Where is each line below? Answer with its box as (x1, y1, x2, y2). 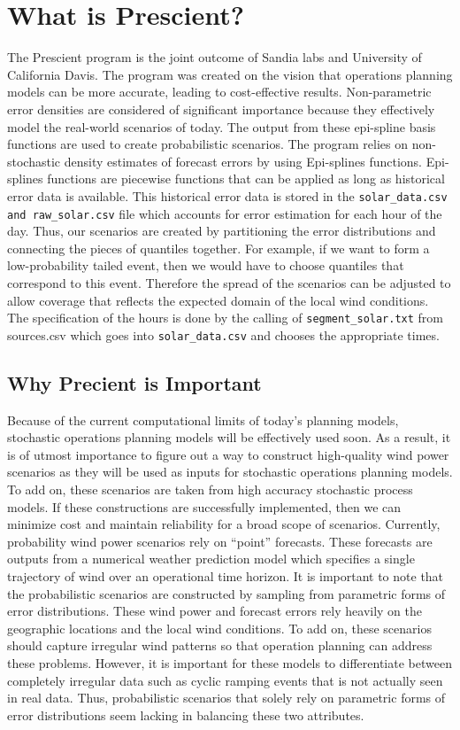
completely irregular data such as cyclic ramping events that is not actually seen (7, 671, 443, 689)
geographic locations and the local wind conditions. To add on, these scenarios (7, 618, 432, 637)
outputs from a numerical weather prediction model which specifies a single (7, 549, 415, 568)
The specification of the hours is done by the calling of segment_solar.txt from (7, 308, 444, 327)
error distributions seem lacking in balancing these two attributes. (7, 705, 364, 724)
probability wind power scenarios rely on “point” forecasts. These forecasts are (7, 532, 433, 550)
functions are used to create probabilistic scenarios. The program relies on (7, 135, 408, 153)
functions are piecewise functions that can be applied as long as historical (47, 169, 445, 188)
